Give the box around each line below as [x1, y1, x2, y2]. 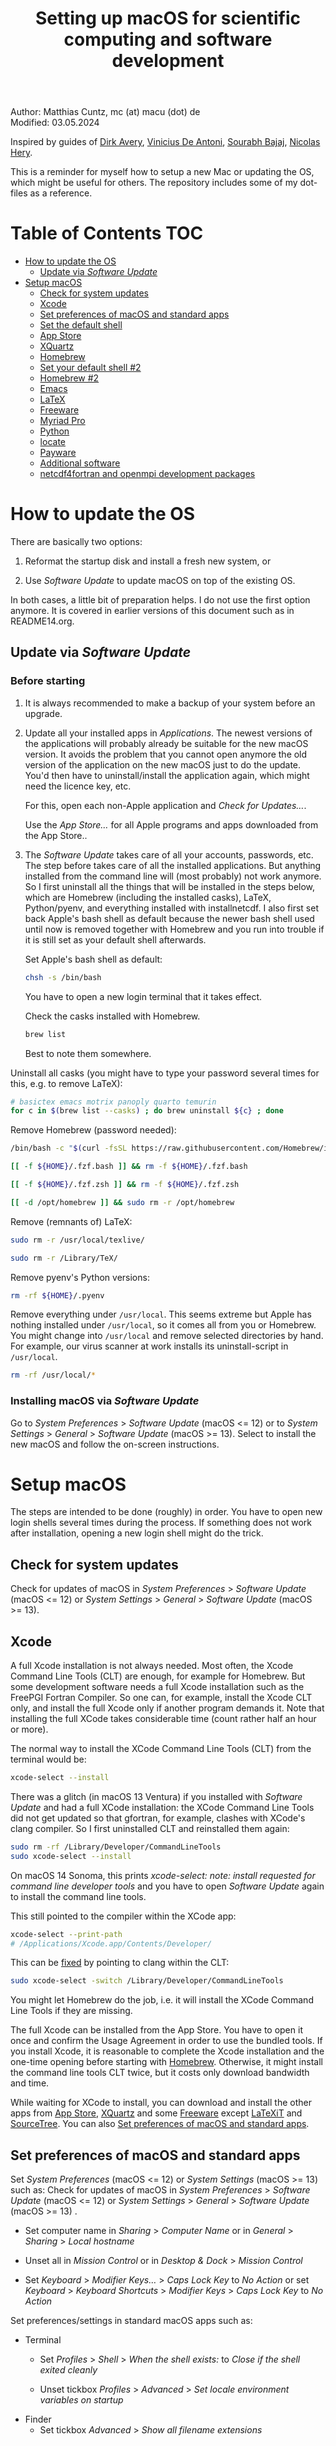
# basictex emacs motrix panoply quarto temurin [10, 1097, 217, 1107]
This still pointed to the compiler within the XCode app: [10, 1910, 237, 1922]
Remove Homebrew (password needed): [10, 1124, 177, 1136]
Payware [39, 447, 77, 459]
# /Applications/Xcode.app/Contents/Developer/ [10, 1938, 213, 1949]
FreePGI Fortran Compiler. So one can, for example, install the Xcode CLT [10, 1692, 313, 1704]
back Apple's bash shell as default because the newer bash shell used [24, 912, 315, 924]
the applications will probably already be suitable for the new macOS [24, 737, 309, 749]
